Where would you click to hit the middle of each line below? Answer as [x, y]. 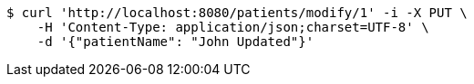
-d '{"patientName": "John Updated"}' [175, 42]
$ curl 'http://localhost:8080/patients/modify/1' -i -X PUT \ [237, 13]
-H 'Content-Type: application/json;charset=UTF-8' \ [233, 27]
